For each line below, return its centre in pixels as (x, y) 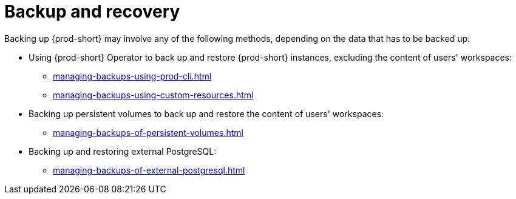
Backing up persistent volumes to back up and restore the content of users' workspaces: (206, 113)
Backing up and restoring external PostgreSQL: (123, 151)
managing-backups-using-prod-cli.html (132, 76)
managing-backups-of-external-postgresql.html (149, 170)
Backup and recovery (92, 12)
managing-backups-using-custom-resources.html (153, 95)
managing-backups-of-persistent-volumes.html (148, 132)
